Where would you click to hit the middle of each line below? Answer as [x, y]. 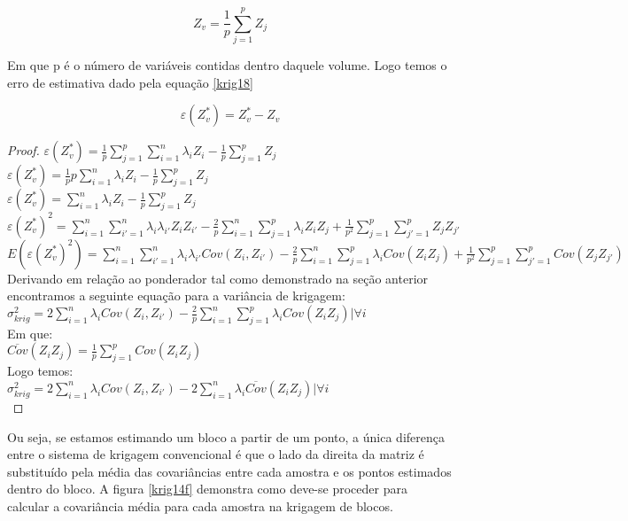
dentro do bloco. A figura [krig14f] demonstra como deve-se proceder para [207, 489]
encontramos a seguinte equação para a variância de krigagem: [176, 295]
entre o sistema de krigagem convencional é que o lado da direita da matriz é [216, 454]
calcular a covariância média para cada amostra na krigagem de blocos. [200, 505]
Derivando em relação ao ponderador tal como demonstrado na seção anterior [218, 278]
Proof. [23, 150]
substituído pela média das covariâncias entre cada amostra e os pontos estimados [229, 471]
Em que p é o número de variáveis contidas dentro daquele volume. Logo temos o [227, 65]
